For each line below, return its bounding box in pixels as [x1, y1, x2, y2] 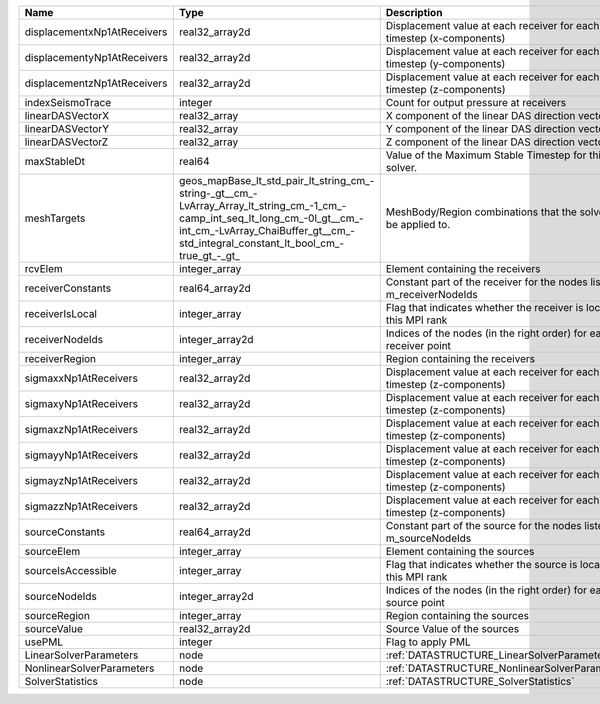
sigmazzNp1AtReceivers [24, 500, 139, 513]
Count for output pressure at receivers [385, 96, 567, 109]
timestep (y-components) [385, 57, 506, 70]
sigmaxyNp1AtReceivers [24, 397, 139, 410]
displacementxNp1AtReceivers [24, 25, 168, 39]
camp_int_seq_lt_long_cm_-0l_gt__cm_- [178, 211, 364, 225]
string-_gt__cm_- [178, 186, 258, 200]
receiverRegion [24, 352, 97, 365]
